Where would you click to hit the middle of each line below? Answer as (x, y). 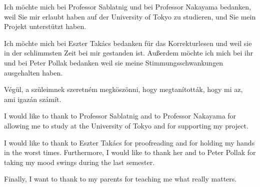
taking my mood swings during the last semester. (79, 162)
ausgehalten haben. (33, 72)
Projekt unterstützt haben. (45, 26)
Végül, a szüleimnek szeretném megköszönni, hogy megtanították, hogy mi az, (123, 89)
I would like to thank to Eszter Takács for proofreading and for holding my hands (129, 142)
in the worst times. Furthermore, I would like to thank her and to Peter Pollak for (130, 152)
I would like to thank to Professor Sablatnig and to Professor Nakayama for (120, 116)
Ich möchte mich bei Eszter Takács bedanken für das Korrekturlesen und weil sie (128, 43)
